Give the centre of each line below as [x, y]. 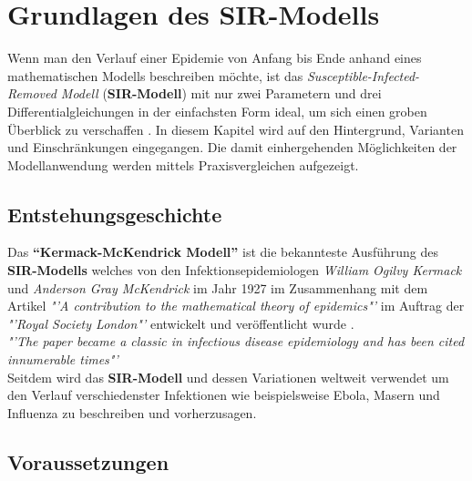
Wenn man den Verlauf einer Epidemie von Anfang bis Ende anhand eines [215, 58]
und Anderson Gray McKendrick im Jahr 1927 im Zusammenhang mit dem [218, 287]
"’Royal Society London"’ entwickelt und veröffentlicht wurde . [181, 323]
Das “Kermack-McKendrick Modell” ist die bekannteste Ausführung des [223, 252]
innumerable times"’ [63, 359]
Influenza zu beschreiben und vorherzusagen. [132, 412]
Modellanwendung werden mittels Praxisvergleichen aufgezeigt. [183, 164]
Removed [32, 93]
